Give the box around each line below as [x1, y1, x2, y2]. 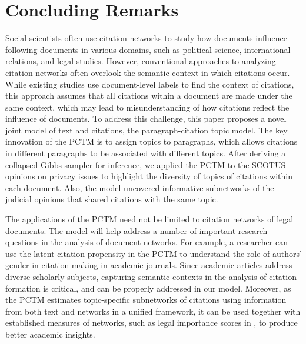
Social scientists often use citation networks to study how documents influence [5, 32, 287, 44]
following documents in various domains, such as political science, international [5, 43, 291, 55]
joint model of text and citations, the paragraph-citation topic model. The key [5, 123, 288, 136]
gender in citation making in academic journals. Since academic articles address [5, 259, 292, 271]
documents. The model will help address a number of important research [5, 224, 268, 236]
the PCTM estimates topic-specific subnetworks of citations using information [5, 293, 287, 306]
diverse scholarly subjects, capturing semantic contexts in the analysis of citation [5, 270, 297, 282]
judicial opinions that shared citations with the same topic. [5, 193, 218, 205]
